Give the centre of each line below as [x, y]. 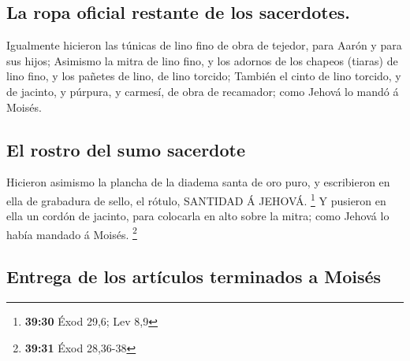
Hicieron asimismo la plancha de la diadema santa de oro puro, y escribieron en [198, 182]
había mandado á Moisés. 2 [72, 233]
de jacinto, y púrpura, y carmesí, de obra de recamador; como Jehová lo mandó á [203, 91]
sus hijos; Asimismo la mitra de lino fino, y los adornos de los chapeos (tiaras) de [202, 60]
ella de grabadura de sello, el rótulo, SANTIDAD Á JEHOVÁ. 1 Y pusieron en [196, 199]
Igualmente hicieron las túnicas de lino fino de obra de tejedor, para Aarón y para [204, 45]
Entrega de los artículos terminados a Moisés [194, 276]
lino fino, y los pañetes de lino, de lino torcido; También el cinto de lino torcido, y [204, 76]
